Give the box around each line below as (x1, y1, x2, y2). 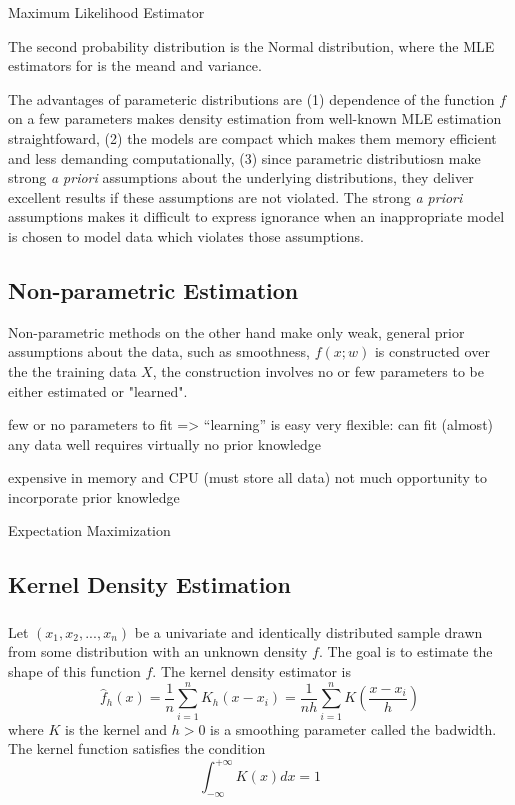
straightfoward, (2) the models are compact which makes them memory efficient (8, 127, 497, 148)
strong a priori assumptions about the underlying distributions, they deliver (8, 167, 474, 188)
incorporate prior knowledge (8, 486, 180, 507)
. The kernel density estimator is (152, 660, 351, 681)
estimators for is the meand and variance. (8, 55, 262, 76)
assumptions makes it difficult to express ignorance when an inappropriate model (8, 206, 505, 227)
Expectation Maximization (8, 520, 171, 541)
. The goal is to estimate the (318, 641, 493, 662)
